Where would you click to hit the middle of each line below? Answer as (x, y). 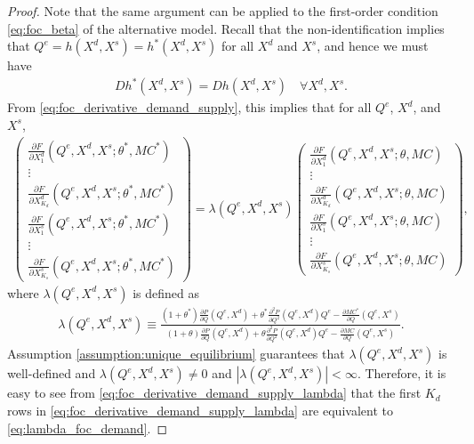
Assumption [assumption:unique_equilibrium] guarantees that (176, 354)
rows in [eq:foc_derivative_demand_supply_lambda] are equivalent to (200, 411)
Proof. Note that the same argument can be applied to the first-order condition (223, 11)
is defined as (166, 292)
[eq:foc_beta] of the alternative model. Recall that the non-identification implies (226, 28)
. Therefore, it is (402, 373)
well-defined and (52, 373)
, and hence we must (373, 46)
